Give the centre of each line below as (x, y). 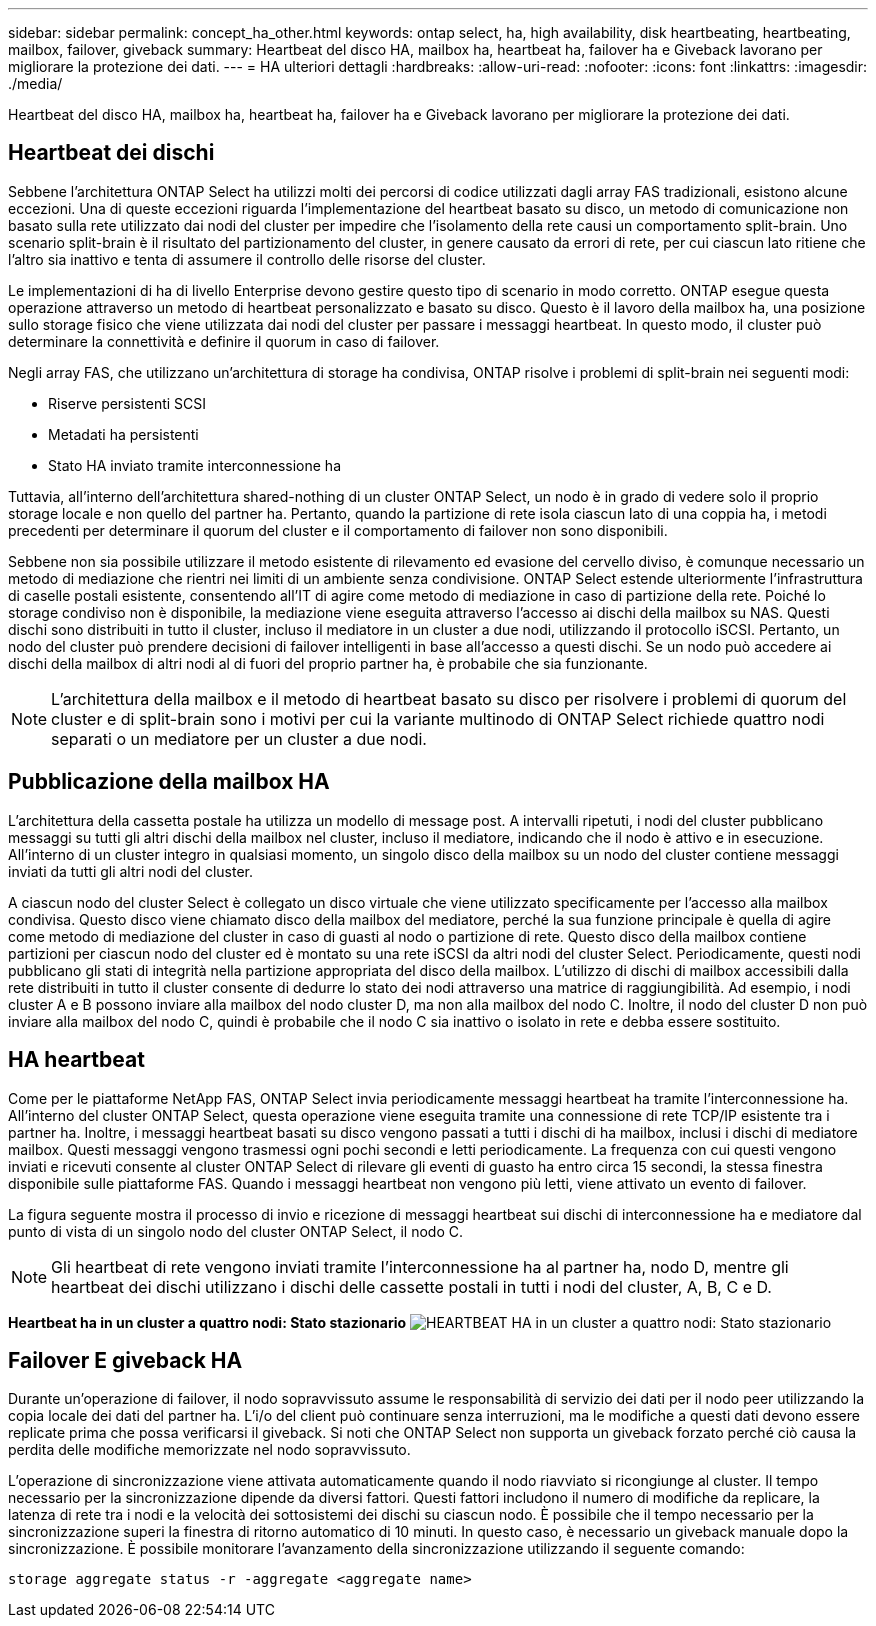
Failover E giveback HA (125, 1360)
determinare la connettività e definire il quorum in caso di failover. (224, 341)
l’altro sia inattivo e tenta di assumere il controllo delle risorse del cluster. (247, 259)
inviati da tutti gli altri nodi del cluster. (130, 871)
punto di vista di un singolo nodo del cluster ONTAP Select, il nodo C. (235, 1231)
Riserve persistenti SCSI (127, 403)
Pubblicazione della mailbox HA (169, 782)
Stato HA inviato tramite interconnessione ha (195, 465)
